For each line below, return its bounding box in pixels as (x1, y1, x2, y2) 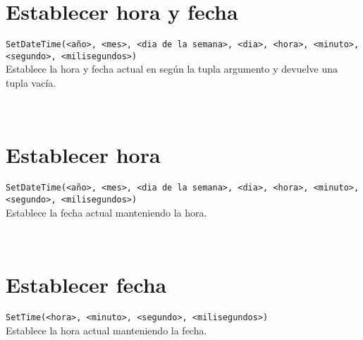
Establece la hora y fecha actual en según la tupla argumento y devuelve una (6, 61, 338, 76)
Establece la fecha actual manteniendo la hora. (6, 205, 207, 219)
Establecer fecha (6, 270, 167, 299)
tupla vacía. (6, 75, 56, 90)
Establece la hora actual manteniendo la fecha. (6, 322, 207, 337)
